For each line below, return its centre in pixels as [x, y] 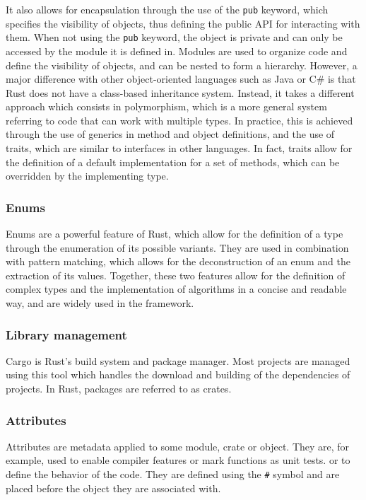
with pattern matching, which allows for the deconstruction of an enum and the [178, 261]
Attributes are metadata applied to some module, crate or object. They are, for [178, 446]
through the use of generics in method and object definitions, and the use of [170, 134]
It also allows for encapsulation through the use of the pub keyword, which [167, 9]
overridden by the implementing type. [87, 176]
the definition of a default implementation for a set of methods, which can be [173, 162]
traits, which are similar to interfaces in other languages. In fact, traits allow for [179, 148]
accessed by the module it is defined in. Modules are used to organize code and [177, 51]
